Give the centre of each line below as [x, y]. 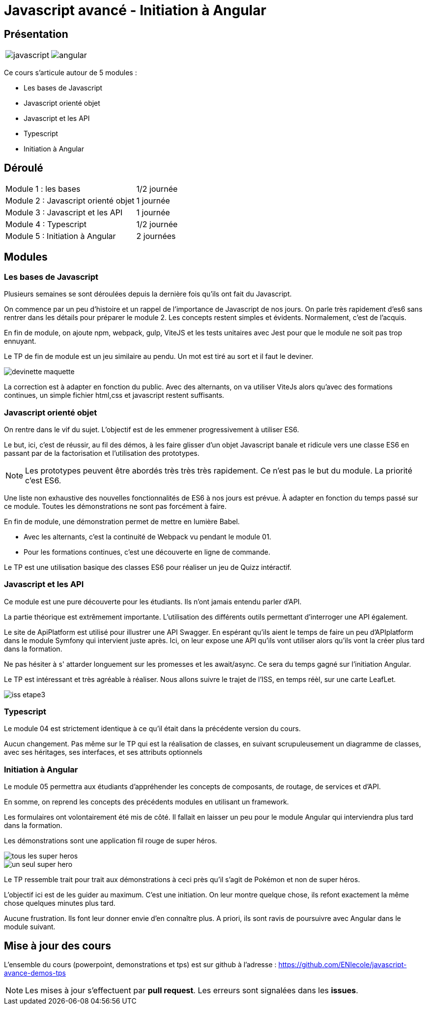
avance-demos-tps [35, 973]
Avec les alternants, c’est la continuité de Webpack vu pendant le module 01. [147, 536]
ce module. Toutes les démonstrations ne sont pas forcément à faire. [115, 506]
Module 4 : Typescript [46, 224]
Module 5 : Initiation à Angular [61, 236]
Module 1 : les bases [43, 189]
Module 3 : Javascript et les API [64, 213]
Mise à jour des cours [57, 946]
